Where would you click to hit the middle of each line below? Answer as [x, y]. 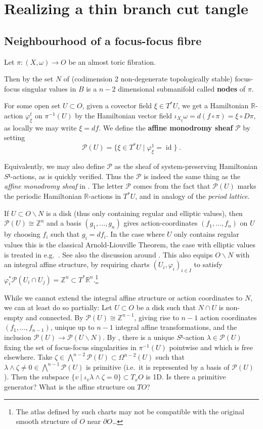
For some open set [32, 105]
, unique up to [72, 327]
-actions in [105, 196]
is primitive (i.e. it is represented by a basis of [158, 367]
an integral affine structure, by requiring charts [77, 264]
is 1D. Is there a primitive [186, 377]
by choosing [22, 234]
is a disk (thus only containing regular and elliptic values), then [144, 213]
